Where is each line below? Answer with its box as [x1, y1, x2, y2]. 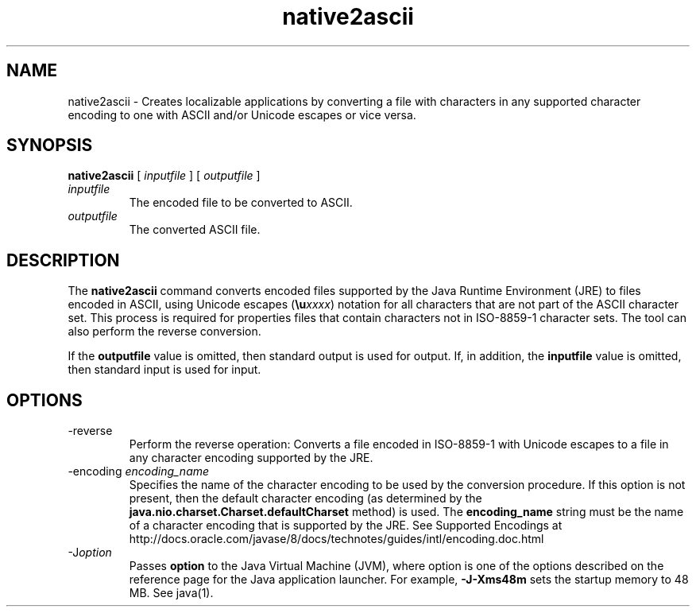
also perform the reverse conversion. [68, 324, 261, 339]
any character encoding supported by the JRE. [129, 451, 373, 465]
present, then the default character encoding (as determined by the [129, 491, 482, 506]
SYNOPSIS [6, 135, 93, 156]
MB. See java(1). [129, 586, 214, 600]
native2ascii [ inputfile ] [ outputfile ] [68, 169, 261, 183]
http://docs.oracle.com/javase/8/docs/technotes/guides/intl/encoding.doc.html [129, 532, 544, 546]
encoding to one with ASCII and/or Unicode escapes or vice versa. [68, 107, 416, 122]
